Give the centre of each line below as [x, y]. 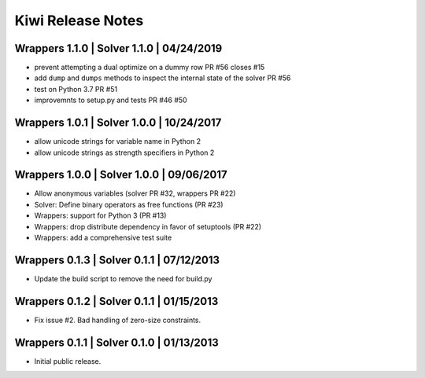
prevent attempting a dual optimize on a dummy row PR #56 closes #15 [150, 68]
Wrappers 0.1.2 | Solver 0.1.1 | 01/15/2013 [116, 301]
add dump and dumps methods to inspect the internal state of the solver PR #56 [163, 78]
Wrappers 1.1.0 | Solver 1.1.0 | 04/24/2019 [118, 48]
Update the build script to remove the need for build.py [123, 278]
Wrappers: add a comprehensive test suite [103, 237]
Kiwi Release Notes [79, 20]
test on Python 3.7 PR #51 [76, 89]
